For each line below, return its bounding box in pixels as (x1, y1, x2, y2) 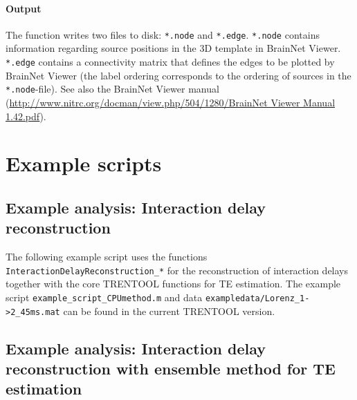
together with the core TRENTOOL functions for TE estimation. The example (6, 276, 341, 291)
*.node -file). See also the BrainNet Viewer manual (6, 82, 219, 96)
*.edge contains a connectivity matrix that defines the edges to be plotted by (6, 55, 335, 69)
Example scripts (6, 149, 162, 178)
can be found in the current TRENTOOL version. (63, 303, 275, 318)
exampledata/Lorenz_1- (205, 293, 310, 303)
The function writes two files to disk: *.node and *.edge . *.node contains (6, 27, 320, 41)
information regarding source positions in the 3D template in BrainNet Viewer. (6, 41, 341, 55)
